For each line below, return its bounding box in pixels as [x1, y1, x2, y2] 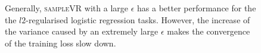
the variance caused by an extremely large [5, 25, 159, 38]
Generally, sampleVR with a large [5, 2, 128, 14]
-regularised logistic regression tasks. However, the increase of [26, 13, 250, 26]
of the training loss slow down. [5, 36, 116, 49]
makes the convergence [167, 25, 250, 38]
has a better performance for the [137, 2, 256, 14]
